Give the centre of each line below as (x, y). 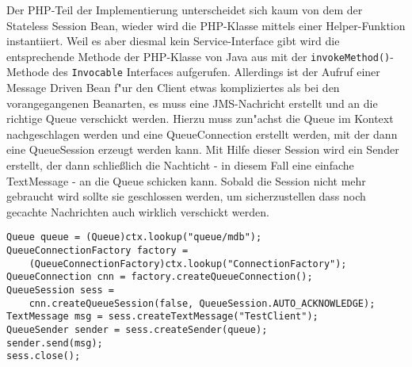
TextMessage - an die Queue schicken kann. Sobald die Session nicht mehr (186, 180)
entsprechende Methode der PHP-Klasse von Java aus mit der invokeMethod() (198, 56)
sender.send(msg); (55, 343)
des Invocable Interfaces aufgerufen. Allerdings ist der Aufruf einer (216, 72)
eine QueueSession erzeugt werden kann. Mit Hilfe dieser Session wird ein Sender (203, 149)
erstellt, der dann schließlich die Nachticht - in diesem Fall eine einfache (180, 165)
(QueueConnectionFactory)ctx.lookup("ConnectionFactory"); (188, 264)
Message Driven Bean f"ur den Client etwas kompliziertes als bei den (173, 88)
